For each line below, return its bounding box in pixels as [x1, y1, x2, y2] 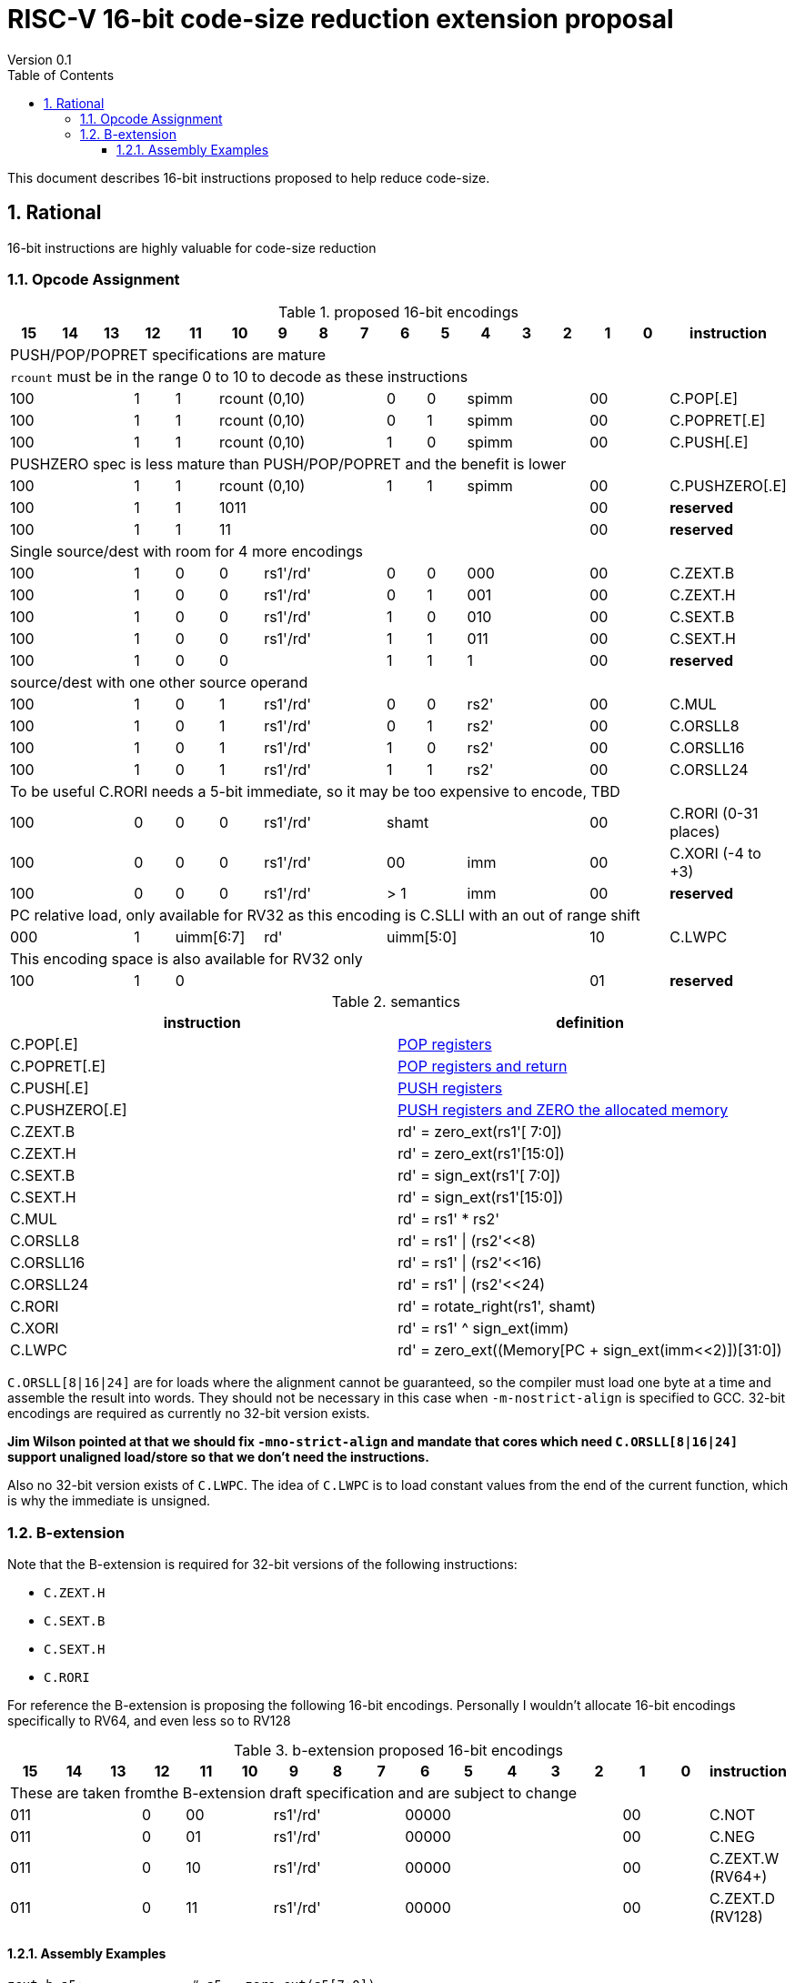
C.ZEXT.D [709, 1889, 776, 1908]
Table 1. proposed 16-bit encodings [278, 303, 518, 322]
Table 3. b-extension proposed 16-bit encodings [234, 1741, 563, 1760]
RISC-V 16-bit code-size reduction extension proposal [7, 4, 674, 35]
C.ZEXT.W [709, 1849, 780, 1868]
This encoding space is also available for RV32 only [10, 950, 363, 969]
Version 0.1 [7, 51, 72, 67]
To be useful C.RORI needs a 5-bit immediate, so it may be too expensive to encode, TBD [10, 782, 620, 801]
